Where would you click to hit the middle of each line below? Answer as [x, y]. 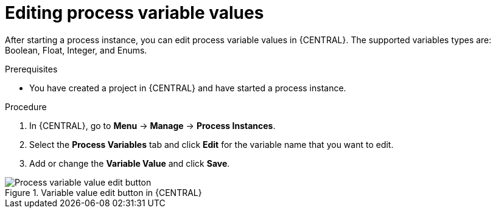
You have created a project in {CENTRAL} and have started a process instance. [188, 88]
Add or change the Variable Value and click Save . [130, 163]
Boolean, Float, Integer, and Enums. [76, 50]
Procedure [26, 106]
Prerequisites [31, 69]
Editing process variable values [134, 13]
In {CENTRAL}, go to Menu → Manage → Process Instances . [152, 125]
